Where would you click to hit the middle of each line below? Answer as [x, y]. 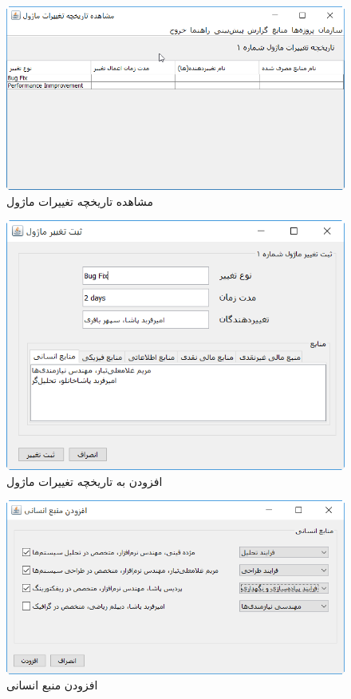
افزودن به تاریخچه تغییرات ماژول [85, 481]
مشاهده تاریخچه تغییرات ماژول [80, 201]
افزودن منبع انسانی [52, 685]
